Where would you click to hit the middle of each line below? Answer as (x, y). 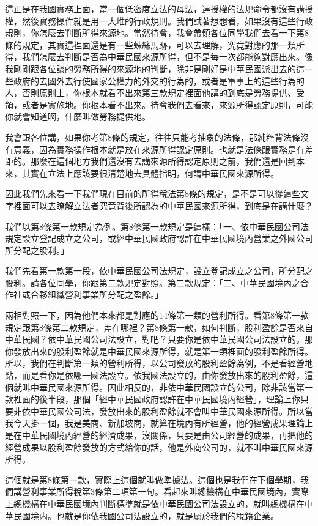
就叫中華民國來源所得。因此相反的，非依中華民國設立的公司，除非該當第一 (163, 387)
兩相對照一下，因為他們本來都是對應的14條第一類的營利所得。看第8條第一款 (157, 315)
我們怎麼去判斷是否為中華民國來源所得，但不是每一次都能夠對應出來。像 (167, 57)
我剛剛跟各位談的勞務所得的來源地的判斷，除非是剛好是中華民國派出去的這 (155, 68)
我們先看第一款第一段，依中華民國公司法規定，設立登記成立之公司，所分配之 (159, 271)
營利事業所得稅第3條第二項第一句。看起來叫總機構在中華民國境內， (157, 491)
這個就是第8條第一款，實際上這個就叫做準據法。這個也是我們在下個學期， (153, 479)
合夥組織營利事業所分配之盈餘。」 (97, 294)
